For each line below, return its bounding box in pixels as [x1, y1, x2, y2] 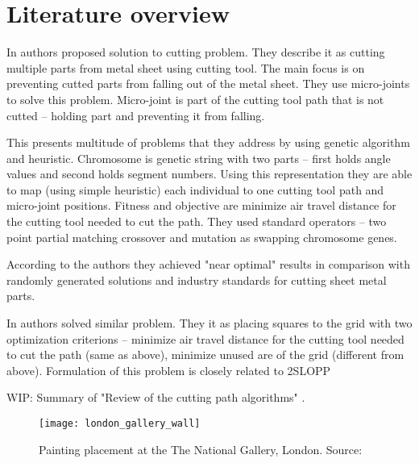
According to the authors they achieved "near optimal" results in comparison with [6, 256, 410, 273]
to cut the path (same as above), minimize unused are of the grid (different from [6, 346, 404, 363]
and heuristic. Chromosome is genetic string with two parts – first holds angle [6, 149, 391, 166]
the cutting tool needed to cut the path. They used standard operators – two [6, 213, 387, 230]
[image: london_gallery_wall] [39, 418, 201, 429]
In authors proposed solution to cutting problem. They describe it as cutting [6, 44, 385, 60]
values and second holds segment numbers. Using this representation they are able [6, 165, 413, 182]
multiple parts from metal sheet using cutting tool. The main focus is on [6, 59, 365, 76]
